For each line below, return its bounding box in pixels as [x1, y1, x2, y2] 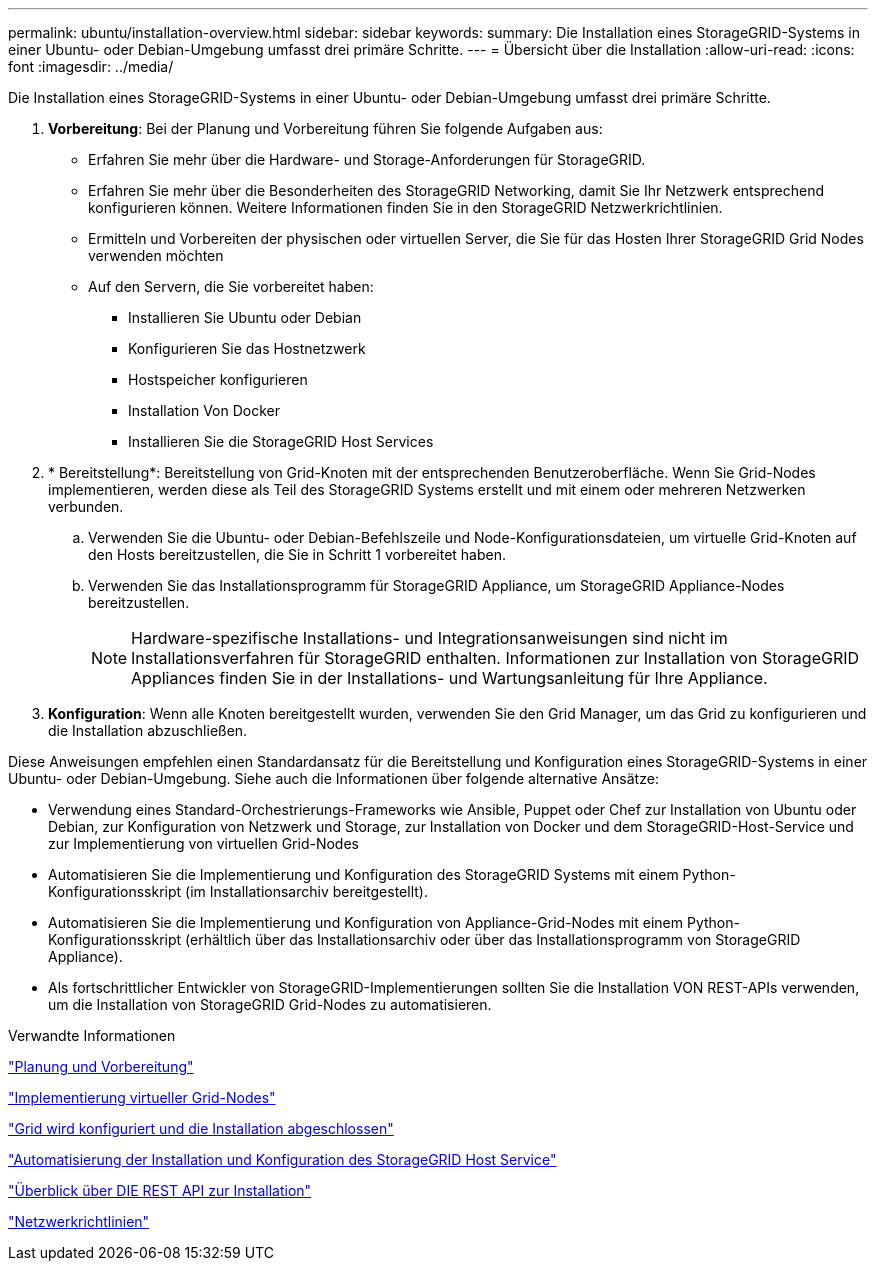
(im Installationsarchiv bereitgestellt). [185, 883, 428, 900]
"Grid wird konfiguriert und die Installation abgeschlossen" [8, 1120, 394, 1137]
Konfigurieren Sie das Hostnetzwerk [128, 340, 366, 357]
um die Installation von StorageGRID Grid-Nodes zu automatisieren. [48, 996, 492, 1013]
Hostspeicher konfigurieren [128, 371, 308, 388]
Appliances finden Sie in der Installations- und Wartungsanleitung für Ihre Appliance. [131, 668, 768, 688]
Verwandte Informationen [8, 1027, 176, 1044]
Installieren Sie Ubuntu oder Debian [128, 309, 362, 326]
